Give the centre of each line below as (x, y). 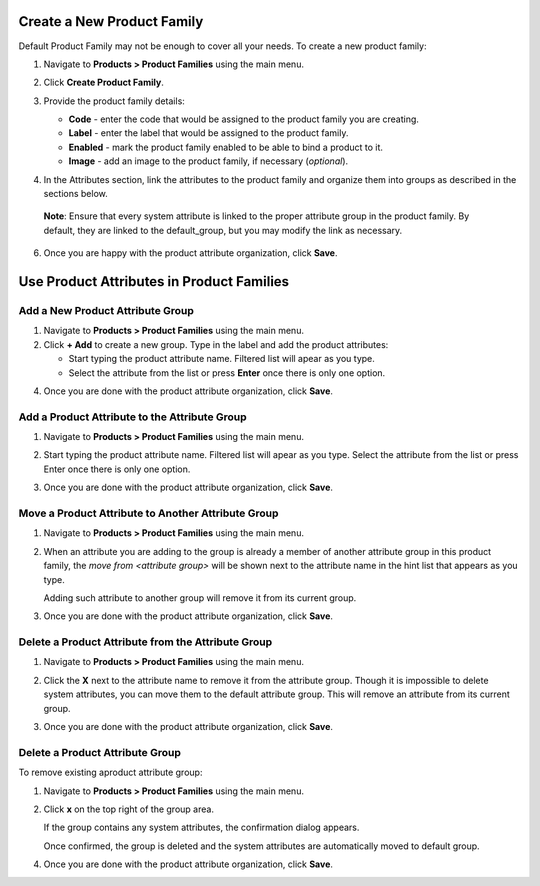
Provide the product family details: (114, 101)
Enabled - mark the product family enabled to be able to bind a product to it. (226, 147)
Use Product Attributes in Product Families (154, 281)
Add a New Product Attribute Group (106, 310)
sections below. (76, 194)
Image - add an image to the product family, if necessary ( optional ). (208, 161)
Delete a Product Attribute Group (100, 752)
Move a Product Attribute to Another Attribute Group (148, 513)
